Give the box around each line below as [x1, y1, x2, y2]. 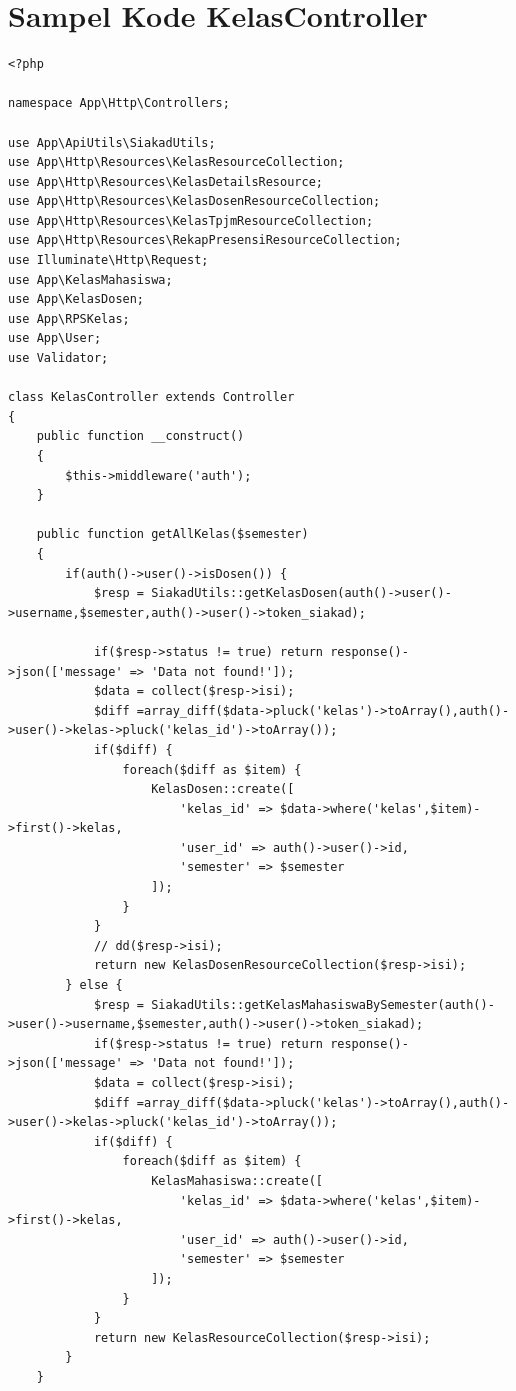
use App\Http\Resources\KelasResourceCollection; [8, 155, 345, 170]
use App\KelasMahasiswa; [8, 272, 173, 287]
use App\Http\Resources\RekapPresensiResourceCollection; [8, 233, 402, 248]
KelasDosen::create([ [151, 782, 295, 797]
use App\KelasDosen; [8, 292, 145, 307]
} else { [65, 978, 123, 993]
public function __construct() [36, 429, 245, 444]
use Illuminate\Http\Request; [8, 253, 209, 268]
